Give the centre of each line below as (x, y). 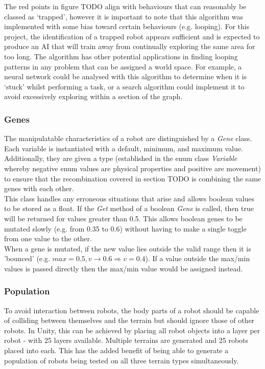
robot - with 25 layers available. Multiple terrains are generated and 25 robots (126, 340)
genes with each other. (39, 188)
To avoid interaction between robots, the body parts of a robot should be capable (132, 310)
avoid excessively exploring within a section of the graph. (93, 96)
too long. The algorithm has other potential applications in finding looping (121, 56)
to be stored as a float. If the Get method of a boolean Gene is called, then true (129, 208)
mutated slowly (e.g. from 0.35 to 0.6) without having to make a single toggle (125, 228)
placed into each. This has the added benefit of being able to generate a (116, 350)
